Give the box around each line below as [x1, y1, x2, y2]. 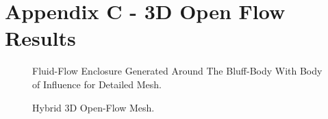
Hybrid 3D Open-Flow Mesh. [32, 100, 155, 114]
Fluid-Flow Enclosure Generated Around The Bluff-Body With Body [32, 64, 323, 78]
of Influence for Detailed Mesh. [32, 77, 162, 91]
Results [5, 24, 76, 52]
